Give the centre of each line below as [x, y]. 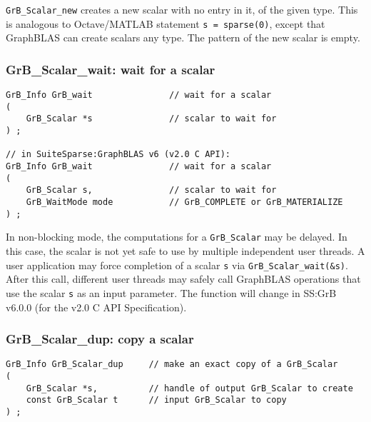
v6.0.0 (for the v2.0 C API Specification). [96, 307]
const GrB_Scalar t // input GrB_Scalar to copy [156, 400]
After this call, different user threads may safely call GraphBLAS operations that [183, 279]
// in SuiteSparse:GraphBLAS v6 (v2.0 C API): [118, 155]
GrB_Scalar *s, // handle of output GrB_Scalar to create [189, 388]
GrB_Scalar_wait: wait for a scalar [111, 69]
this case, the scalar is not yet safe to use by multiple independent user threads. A [185, 251]
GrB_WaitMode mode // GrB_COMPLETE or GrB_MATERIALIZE [184, 202]
